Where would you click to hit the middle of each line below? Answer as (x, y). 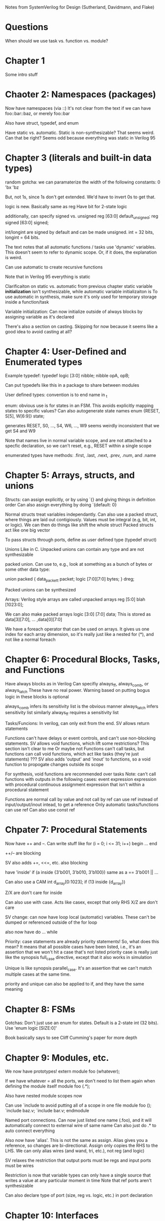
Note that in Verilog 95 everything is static (48, 276)
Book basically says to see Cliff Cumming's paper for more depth (71, 1038)
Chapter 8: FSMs (40, 1009)
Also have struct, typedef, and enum (42, 123)
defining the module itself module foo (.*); (48, 1086)
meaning (14, 989)
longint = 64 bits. (22, 237)
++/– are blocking (23, 853)
